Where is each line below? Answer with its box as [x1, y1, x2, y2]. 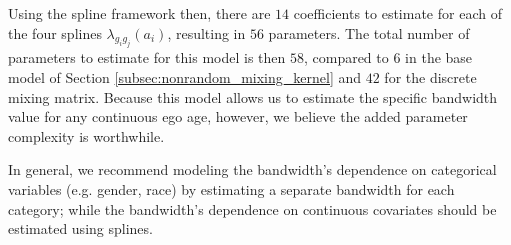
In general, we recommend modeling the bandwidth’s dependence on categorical [8, 159, 497, 180]
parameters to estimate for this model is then [8, 47, 286, 68]
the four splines [8, 22, 102, 43]
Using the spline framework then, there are [8, 3, 271, 23]
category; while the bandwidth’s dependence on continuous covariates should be [8, 198, 497, 219]
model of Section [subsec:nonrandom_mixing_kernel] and [8, 66, 362, 87]
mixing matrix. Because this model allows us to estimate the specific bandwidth [8, 86, 498, 107]
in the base [405, 47, 473, 68]
